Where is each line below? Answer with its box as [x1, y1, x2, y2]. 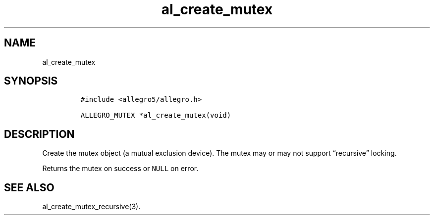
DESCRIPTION [4, 128, 75, 140]
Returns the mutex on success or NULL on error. [42, 164, 199, 173]
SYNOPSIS [4, 75, 58, 88]
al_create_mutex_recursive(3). [42, 202, 141, 211]
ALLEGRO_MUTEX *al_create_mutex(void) [80, 111, 231, 120]
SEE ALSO [4, 181, 54, 194]
